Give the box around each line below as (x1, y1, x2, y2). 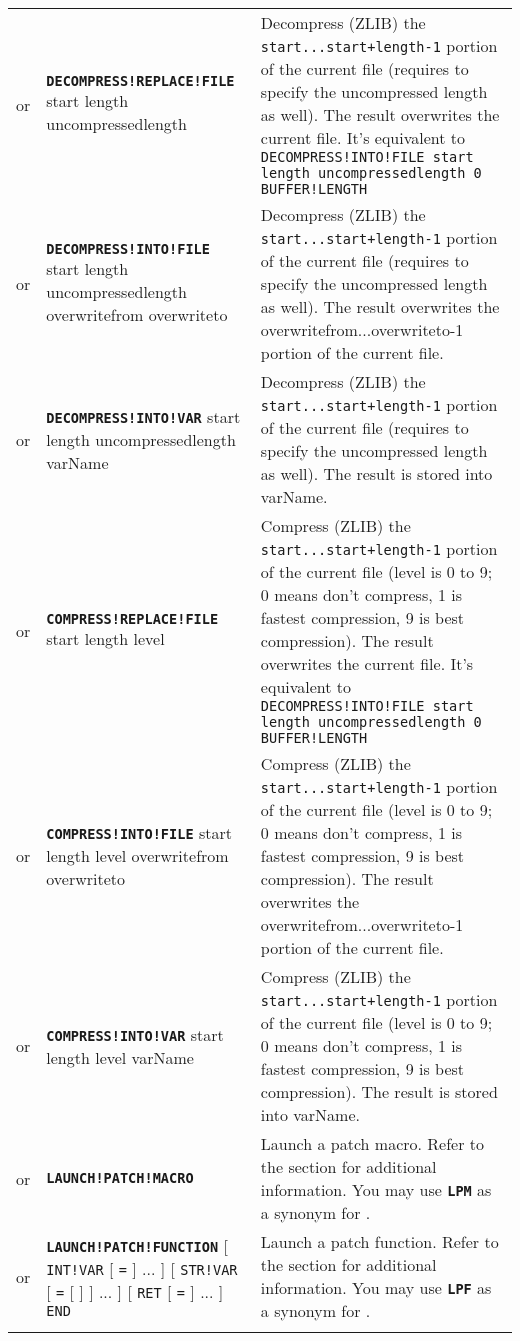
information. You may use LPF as (260, 1276, 492, 1299)
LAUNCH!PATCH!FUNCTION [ (46, 1233, 228, 1257)
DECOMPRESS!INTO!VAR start (46, 404, 241, 428)
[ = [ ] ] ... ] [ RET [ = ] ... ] (46, 1279, 224, 1303)
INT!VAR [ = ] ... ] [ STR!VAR (46, 1256, 238, 1280)
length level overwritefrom (46, 844, 229, 867)
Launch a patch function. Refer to (260, 1230, 499, 1253)
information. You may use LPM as (260, 1178, 492, 1201)
